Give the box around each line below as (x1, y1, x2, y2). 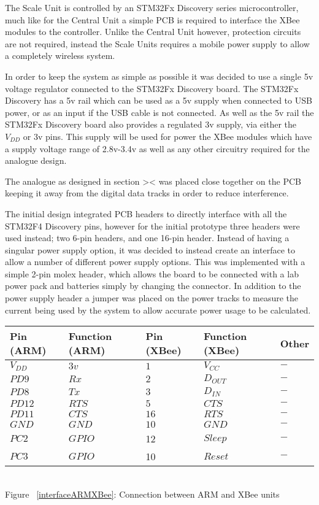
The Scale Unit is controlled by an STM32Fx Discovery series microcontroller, (5, 1, 299, 13)
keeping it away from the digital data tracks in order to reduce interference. (5, 187, 289, 199)
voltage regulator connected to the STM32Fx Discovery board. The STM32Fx (5, 82, 299, 94)
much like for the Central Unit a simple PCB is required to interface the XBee (5, 13, 300, 26)
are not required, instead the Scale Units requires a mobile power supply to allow (5, 37, 310, 50)
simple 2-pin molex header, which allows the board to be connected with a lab (5, 267, 299, 280)
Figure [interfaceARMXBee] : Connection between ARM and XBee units (5, 487, 280, 500)
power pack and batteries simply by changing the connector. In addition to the (5, 279, 301, 292)
